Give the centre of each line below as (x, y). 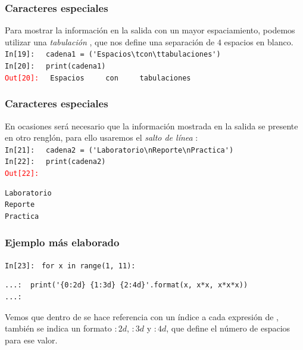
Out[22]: (22, 174)
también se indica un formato (58, 328)
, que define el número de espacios (228, 328)
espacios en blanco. (259, 41)
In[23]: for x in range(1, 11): (70, 266)
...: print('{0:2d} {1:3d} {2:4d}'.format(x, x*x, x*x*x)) (126, 285)
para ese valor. (31, 340)
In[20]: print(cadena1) (55, 66)
